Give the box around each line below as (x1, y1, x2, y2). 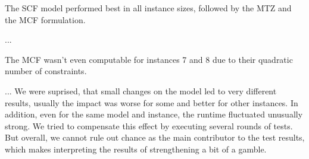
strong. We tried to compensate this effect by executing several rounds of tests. (5, 119, 293, 132)
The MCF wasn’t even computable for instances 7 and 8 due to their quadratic (5, 53, 293, 65)
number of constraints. (5, 65, 87, 77)
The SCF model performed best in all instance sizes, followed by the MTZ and (5, 2, 292, 14)
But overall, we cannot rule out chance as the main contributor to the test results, (5, 131, 305, 144)
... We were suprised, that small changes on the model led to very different (5, 84, 277, 97)
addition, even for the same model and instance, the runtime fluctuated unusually (5, 108, 303, 120)
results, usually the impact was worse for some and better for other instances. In (5, 96, 298, 109)
